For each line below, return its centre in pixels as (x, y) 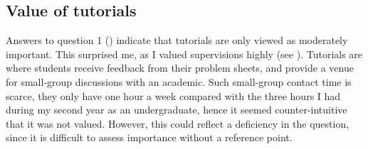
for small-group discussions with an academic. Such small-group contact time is (179, 81)
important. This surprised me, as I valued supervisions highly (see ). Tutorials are (184, 54)
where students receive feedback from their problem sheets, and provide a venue (180, 68)
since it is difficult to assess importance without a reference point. (149, 137)
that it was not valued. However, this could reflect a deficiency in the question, (178, 123)
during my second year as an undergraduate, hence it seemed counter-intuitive (177, 110)
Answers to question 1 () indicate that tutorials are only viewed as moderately (177, 40)
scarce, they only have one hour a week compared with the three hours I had (173, 95)
